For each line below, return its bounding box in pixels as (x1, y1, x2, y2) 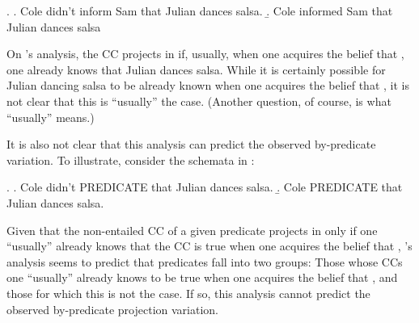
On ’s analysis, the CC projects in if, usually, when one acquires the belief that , (6, 45, 404, 62)
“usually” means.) (6, 108, 95, 125)
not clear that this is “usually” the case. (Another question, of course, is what (6, 92, 391, 109)
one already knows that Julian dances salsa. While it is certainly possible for (6, 61, 386, 78)
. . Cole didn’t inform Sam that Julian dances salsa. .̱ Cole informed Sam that (6, 2, 393, 19)
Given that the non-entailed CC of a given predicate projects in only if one (6, 221, 378, 238)
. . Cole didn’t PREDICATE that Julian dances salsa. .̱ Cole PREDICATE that (6, 178, 403, 195)
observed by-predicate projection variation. (6, 300, 218, 317)
